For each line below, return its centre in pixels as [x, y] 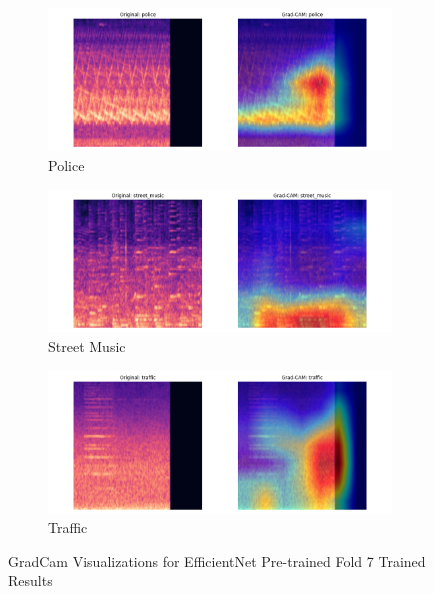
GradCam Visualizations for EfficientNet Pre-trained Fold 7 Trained [217, 560]
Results [30, 580]
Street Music [87, 346]
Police [66, 164]
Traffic [68, 527]
